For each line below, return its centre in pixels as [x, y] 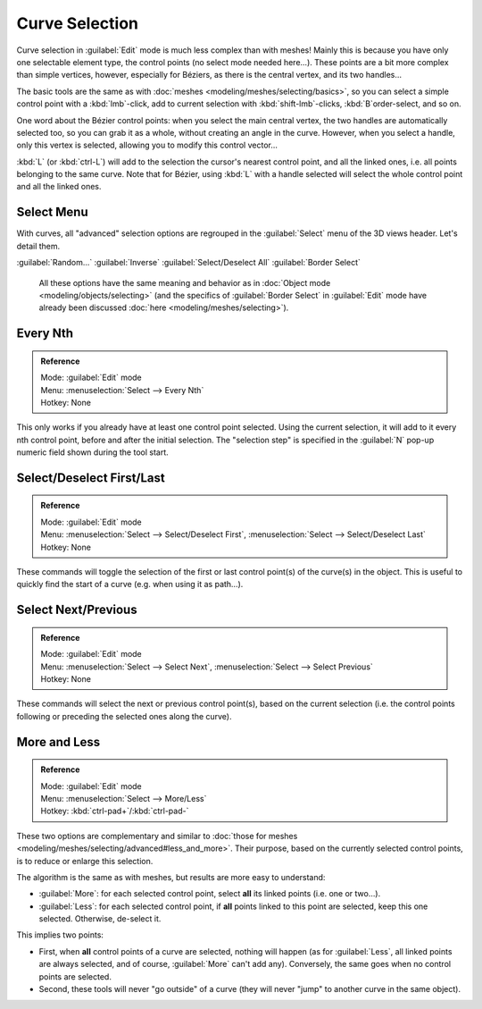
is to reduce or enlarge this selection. [85, 861]
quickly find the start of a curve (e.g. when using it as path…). [130, 584]
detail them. [38, 246]
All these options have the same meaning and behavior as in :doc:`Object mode [185, 282]
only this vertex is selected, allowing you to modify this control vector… [147, 145]
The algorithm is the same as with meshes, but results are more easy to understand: [171, 877]
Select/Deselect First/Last [91, 478]
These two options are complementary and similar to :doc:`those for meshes [157, 836]
